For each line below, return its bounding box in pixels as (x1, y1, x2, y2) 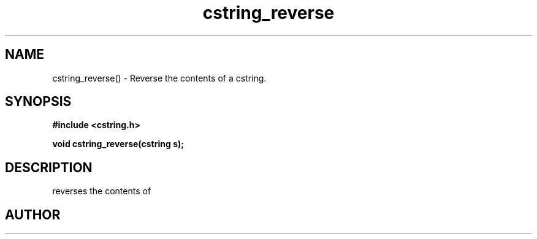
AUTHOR (5, 207, 61, 222)
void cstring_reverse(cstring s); (52, 138, 185, 150)
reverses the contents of (52, 186, 151, 197)
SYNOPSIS (5, 94, 72, 110)
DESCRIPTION (5, 159, 93, 175)
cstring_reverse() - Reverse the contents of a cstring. (52, 72, 267, 83)
